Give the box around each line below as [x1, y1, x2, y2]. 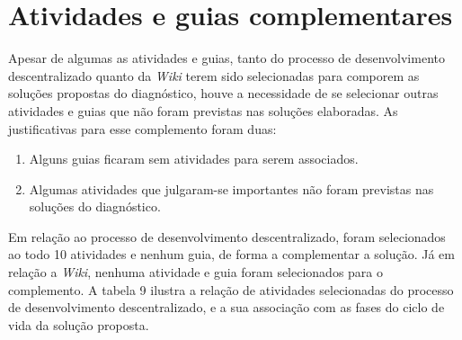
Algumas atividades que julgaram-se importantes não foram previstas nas [29, 179, 434, 198]
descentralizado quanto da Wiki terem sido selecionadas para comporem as [8, 66, 420, 85]
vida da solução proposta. [8, 315, 149, 334]
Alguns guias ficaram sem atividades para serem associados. [29, 149, 359, 168]
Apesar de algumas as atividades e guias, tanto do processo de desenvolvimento [8, 49, 445, 67]
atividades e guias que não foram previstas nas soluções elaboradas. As [8, 101, 398, 120]
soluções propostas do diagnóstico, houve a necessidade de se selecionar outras [8, 84, 439, 103]
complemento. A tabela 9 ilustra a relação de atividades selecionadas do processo [8, 280, 454, 299]
